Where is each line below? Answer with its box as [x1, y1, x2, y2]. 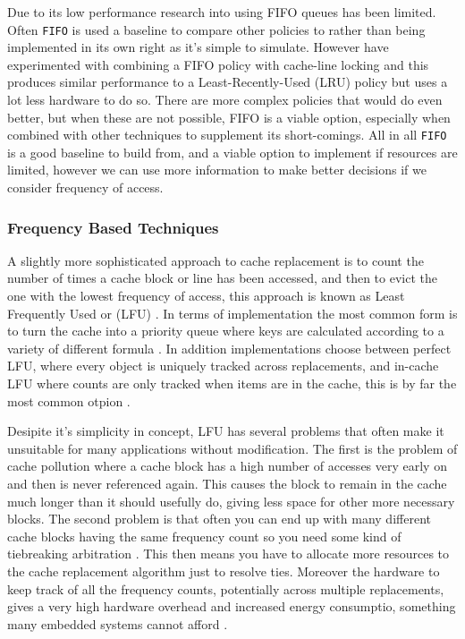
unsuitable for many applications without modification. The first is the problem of [7, 439, 458, 457]
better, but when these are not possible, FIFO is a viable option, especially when [7, 107, 451, 126]
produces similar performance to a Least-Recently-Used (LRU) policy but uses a [7, 72, 448, 91]
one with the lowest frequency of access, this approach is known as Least [7, 286, 405, 305]
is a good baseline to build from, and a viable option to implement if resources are [7, 142, 458, 161]
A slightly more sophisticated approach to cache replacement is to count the [7, 251, 424, 269]
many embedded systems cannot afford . [7, 614, 228, 633]
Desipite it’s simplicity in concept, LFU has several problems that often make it [7, 422, 444, 440]
